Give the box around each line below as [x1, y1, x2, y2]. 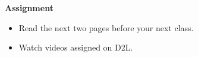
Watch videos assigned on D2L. [18, 41, 133, 53]
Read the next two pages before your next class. [18, 21, 194, 33]
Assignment [5, 2, 54, 14]
